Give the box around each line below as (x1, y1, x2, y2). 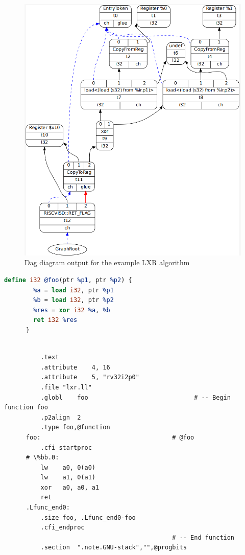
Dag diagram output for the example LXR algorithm (24, 257, 190, 268)
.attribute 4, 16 (40, 363, 110, 371)
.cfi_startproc (40, 444, 92, 451)
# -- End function (172, 534, 235, 541)
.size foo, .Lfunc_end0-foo (40, 514, 136, 521)
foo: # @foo (26, 433, 194, 441)
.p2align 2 (40, 413, 81, 421)
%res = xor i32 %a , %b (33, 306, 110, 314)
